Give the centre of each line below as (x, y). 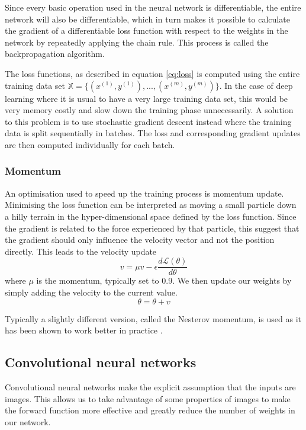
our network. (28, 421)
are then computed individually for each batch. (90, 144)
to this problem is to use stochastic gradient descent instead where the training (148, 121)
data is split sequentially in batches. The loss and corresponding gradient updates (153, 133)
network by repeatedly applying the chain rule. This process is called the (137, 42)
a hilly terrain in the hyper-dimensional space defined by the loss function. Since (151, 216)
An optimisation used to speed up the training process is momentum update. (144, 193)
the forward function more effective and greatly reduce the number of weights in (150, 410)
